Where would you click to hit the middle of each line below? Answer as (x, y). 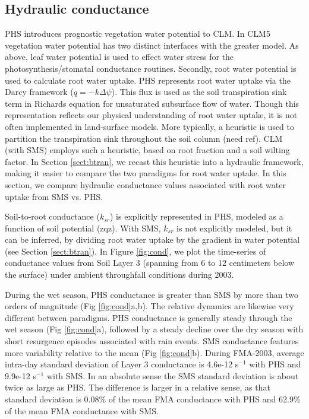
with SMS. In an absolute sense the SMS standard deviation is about (173, 375)
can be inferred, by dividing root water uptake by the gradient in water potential (152, 239)
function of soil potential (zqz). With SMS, (83, 228)
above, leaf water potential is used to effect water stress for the (119, 57)
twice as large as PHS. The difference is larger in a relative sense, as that (138, 387)
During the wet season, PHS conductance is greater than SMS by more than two (152, 294)
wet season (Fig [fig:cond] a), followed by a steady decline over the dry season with (154, 329)
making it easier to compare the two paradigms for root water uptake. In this (146, 173)
